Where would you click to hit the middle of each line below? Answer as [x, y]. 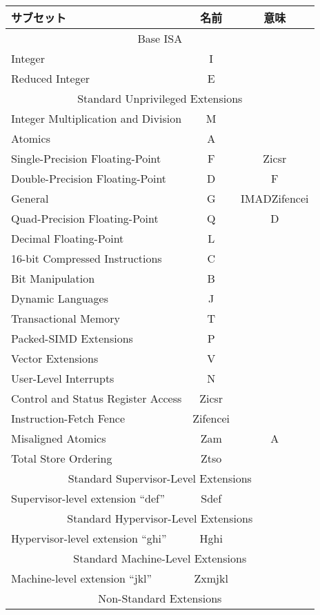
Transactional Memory [66, 318]
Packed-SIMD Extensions [72, 338]
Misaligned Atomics [59, 438]
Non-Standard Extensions [160, 598]
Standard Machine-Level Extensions [160, 558]
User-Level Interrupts [63, 378]
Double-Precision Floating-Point [89, 178]
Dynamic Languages [60, 298]
